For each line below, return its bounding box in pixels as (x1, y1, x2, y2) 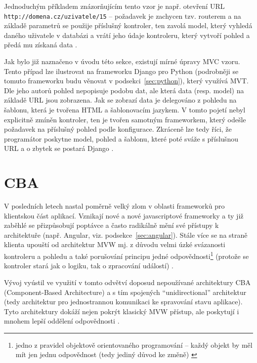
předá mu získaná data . (4, 39, 77, 50)
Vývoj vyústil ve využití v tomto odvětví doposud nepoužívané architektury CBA (4, 277, 251, 287)
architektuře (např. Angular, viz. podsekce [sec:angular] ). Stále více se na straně (4, 229, 248, 240)
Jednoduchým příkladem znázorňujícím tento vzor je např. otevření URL (4, 1, 225, 11)
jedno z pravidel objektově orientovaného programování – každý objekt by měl (15, 339, 253, 350)
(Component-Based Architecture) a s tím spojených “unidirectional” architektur (4, 287, 247, 297)
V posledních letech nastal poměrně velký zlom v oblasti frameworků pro (4, 201, 225, 211)
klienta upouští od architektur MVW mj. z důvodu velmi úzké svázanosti (4, 239, 225, 250)
